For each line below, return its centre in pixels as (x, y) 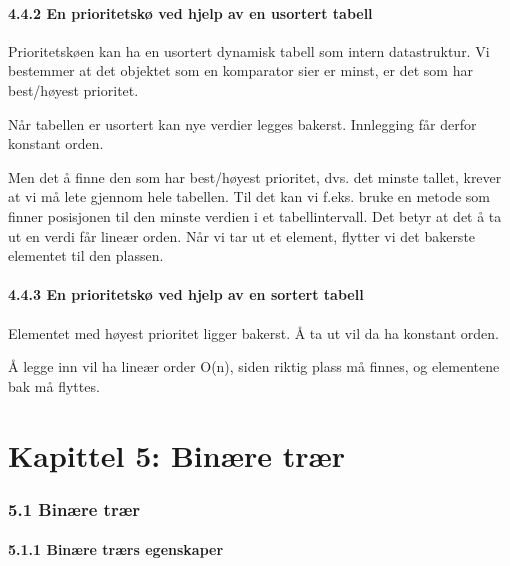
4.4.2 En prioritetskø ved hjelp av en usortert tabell (190, 12)
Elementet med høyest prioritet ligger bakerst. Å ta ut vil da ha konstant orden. (254, 332)
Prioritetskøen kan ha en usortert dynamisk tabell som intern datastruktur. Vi (249, 50)
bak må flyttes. (54, 385)
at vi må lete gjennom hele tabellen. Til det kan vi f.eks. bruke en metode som (249, 196)
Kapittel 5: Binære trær (176, 454)
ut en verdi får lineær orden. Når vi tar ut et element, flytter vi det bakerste (242, 235)
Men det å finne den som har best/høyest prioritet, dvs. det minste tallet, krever (255, 176)
